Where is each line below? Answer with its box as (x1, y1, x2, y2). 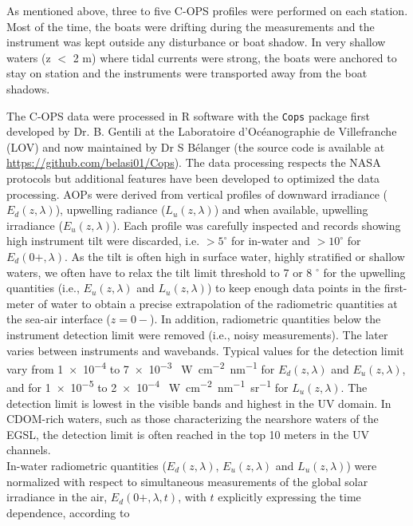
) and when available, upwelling (214, 201, 368, 218)
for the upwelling (323, 263, 406, 280)
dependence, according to (6, 504, 130, 520)
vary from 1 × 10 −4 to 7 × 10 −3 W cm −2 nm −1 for (6, 358, 275, 377)
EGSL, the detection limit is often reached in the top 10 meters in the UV (6, 425, 369, 442)
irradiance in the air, (6, 488, 108, 505)
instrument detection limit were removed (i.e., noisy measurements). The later (6, 326, 388, 342)
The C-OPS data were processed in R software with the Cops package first (6, 107, 371, 124)
